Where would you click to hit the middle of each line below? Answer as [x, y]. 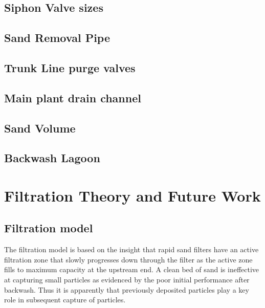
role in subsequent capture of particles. [65, 300]
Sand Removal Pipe [57, 38]
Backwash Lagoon [52, 158]
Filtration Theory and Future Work [132, 195]
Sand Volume [40, 128]
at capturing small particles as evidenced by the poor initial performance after [127, 280]
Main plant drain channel [73, 97]
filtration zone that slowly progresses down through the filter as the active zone [128, 259]
